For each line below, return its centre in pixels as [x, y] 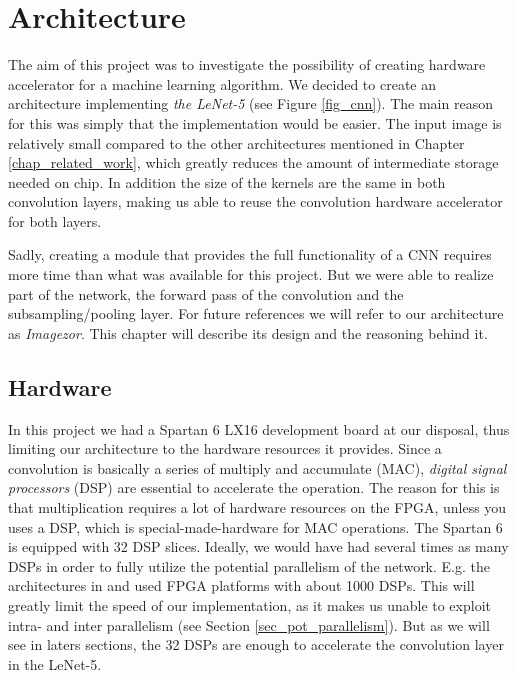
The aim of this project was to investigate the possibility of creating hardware [247, 64]
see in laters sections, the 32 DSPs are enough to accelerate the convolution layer [256, 644]
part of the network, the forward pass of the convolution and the [206, 293]
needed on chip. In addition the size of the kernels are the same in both [227, 181]
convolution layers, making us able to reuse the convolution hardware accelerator [255, 201]
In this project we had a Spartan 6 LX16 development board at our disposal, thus [259, 428]
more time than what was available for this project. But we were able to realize [251, 274]
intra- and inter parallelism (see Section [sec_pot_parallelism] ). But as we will [249, 624]
